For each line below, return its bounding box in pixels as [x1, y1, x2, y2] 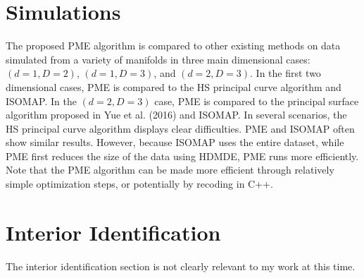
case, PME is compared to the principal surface [154, 93, 359, 108]
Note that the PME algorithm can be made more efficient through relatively [6, 162, 334, 177]
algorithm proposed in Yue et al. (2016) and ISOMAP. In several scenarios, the [6, 107, 347, 122]
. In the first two [250, 66, 321, 80]
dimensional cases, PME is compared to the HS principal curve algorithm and [6, 79, 341, 94]
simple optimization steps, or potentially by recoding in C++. [6, 176, 273, 191]
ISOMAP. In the [6, 93, 77, 108]
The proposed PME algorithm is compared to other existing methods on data [6, 38, 341, 53]
